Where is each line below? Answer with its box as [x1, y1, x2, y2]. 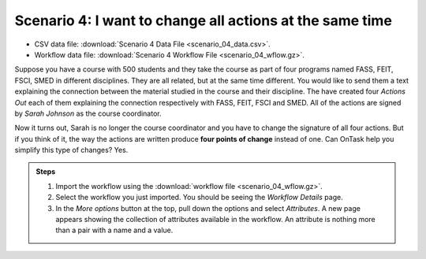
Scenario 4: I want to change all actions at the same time [14, 12, 392, 29]
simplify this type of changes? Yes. [14, 146, 129, 155]
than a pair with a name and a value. [55, 225, 174, 235]
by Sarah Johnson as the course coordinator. [14, 109, 162, 118]
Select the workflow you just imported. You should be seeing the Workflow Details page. [55, 193, 343, 202]
